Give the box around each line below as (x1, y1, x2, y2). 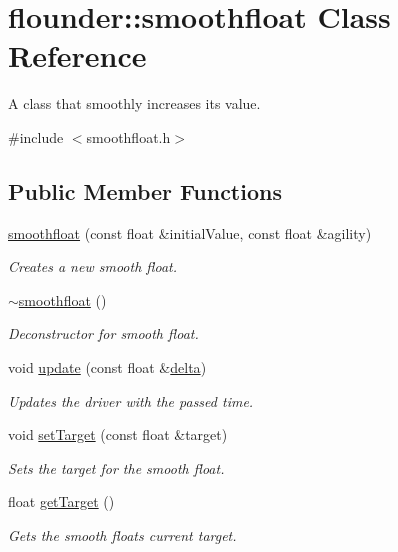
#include (8, 126, 64, 147)
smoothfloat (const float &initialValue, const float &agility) (8, 222, 372, 243)
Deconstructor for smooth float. (8, 323, 199, 344)
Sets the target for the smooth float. (8, 457, 225, 478)
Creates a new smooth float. (8, 256, 178, 277)
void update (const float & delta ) (8, 357, 207, 378)
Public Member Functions (8, 175, 282, 206)
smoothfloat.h (86, 126, 171, 147)
